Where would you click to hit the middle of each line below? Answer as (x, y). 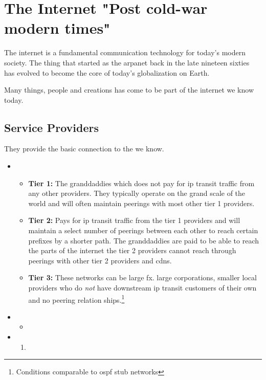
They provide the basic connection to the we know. (84, 149)
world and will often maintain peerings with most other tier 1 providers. (141, 203)
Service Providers (52, 127)
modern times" (57, 28)
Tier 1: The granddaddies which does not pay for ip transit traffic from (141, 183)
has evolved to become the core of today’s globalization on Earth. (107, 72)
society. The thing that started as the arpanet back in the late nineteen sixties (127, 62)
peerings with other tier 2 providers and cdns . (100, 260)
